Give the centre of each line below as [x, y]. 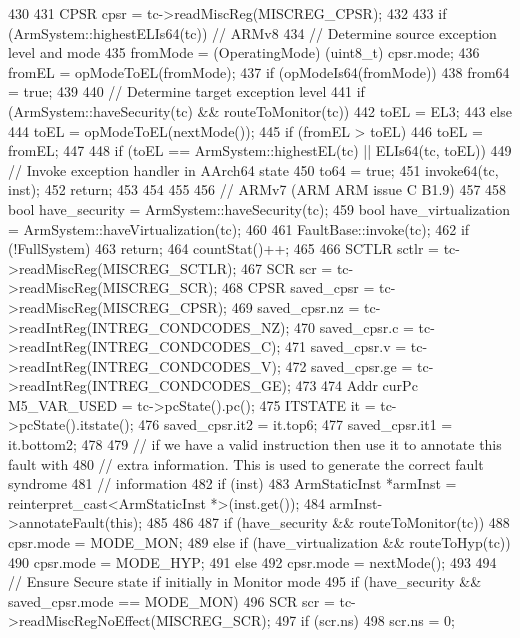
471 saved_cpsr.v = [346, 346]
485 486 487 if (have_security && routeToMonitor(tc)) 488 [328, 522]
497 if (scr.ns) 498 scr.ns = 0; [365, 620]
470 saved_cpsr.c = [353, 326]
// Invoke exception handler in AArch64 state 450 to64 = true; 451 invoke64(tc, [253, 169]
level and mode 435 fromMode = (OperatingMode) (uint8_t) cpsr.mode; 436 [244, 52]
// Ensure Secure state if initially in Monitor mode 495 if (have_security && [245, 581]
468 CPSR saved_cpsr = [298, 287]
